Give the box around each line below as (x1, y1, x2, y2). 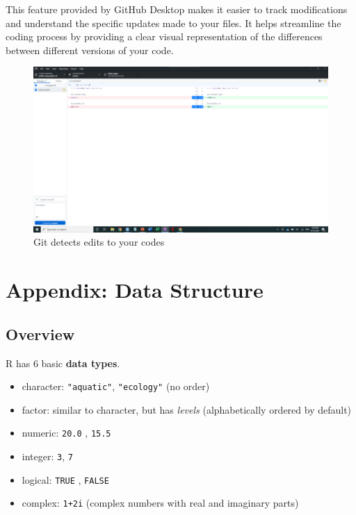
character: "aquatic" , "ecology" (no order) (22, 379, 210, 394)
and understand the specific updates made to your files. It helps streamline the (6, 15, 341, 30)
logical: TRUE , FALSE (22, 472, 109, 487)
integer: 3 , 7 (22, 449, 73, 464)
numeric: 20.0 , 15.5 (22, 425, 111, 440)
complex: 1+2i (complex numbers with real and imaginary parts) (22, 496, 299, 510)
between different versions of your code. (6, 42, 174, 57)
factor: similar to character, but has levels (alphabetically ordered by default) (22, 402, 352, 416)
